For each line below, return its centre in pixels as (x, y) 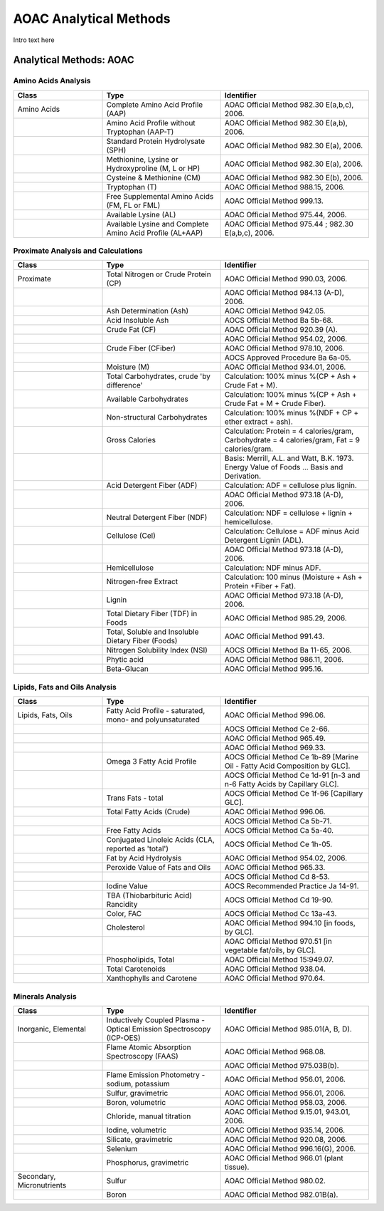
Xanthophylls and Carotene (151, 978)
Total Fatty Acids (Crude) (148, 812)
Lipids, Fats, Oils (45, 715)
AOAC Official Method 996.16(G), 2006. (290, 1148)
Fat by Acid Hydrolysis (144, 858)
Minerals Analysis (45, 996)
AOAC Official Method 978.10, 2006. (284, 348)
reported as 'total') (138, 849)
